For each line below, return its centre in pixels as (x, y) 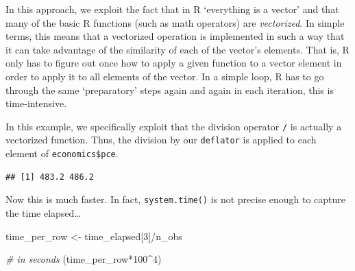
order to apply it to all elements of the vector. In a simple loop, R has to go (165, 76)
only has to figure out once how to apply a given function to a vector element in (174, 63)
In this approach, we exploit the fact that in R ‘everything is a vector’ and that (172, 9)
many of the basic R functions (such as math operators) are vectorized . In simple (175, 22)
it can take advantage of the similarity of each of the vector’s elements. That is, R (177, 49)
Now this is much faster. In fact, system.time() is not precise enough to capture (176, 199)
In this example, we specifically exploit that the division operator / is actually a (174, 126)
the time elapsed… (43, 212)
